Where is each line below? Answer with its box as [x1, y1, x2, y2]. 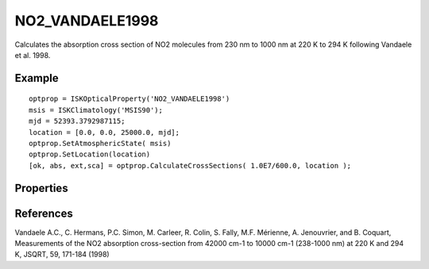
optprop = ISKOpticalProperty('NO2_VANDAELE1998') [29, 94, 230, 103]
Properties [14, 181, 68, 194]
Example [14, 71, 59, 85]
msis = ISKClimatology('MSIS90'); [29, 106, 163, 114]
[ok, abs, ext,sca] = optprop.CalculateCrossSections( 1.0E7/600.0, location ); [29, 161, 352, 170]
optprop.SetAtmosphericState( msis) [29, 139, 172, 148]
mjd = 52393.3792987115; [29, 117, 126, 126]
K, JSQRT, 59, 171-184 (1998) [14, 250, 110, 259]
